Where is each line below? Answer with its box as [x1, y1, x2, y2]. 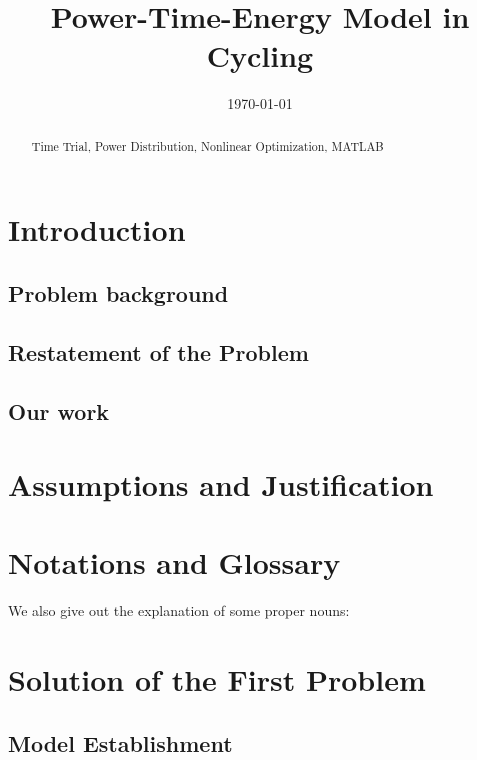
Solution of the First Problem [8, 659, 426, 700]
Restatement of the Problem [8, 336, 309, 367]
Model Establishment [8, 727, 233, 758]
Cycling [206, 35, 314, 76]
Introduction [8, 209, 186, 250]
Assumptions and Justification [8, 464, 434, 505]
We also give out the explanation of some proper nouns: [8, 600, 350, 621]
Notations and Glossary [8, 542, 341, 583]
